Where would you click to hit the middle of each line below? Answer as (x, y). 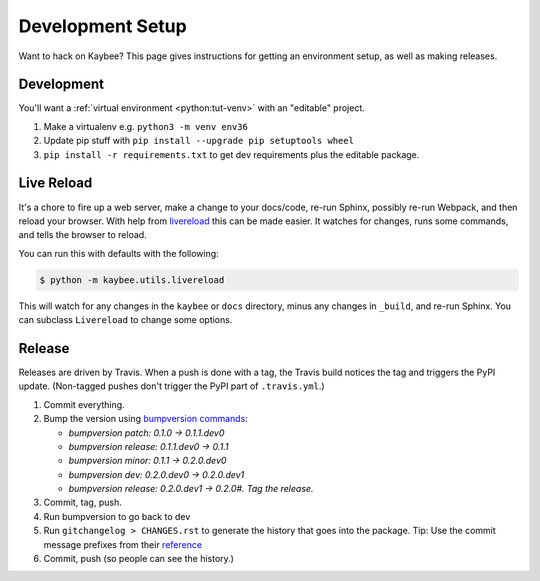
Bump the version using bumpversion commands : (146, 419)
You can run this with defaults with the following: (118, 253)
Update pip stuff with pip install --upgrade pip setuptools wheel (199, 141)
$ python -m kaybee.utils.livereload (132, 279)
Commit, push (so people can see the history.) (139, 559)
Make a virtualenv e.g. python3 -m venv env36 (146, 126)
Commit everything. (84, 404)
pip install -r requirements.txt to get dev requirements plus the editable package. (231, 154)
